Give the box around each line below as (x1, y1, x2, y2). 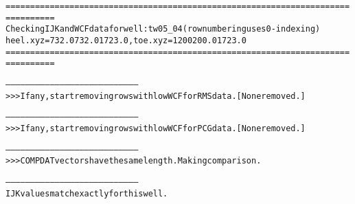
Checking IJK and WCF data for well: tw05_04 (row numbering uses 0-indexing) (5, 24, 321, 34)
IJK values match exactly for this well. (5, 188, 168, 199)
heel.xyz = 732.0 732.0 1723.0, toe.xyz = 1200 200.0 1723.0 (5, 35, 247, 45)
